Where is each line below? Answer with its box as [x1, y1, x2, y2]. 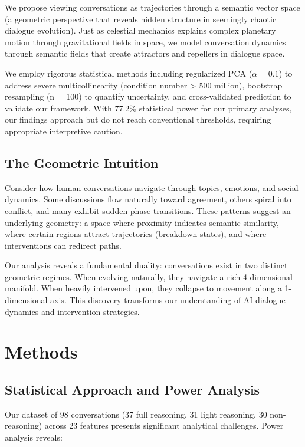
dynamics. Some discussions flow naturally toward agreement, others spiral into [5, 193, 291, 205]
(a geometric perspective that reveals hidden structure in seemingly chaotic [5, 12, 277, 25]
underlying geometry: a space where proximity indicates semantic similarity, [5, 216, 279, 228]
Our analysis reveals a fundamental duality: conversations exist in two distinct [5, 259, 288, 271]
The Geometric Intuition [5, 153, 159, 172]
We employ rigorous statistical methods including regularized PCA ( [5, 67, 252, 79]
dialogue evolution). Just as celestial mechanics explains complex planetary [5, 24, 276, 37]
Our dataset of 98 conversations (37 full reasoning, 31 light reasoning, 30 [5, 407, 267, 420]
